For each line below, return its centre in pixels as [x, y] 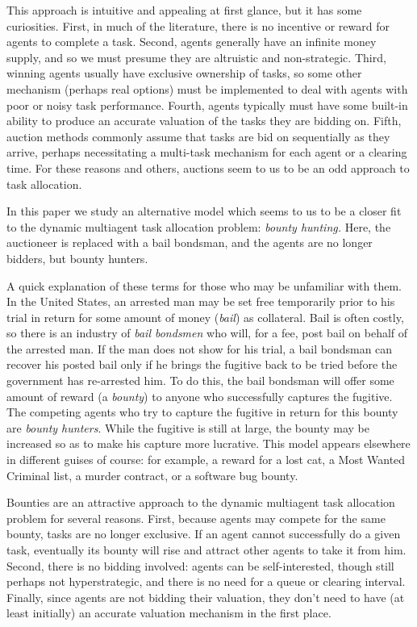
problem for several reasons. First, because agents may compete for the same [196, 518]
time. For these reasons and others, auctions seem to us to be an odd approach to [208, 167]
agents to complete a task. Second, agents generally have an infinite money [192, 42]
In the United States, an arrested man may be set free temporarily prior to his [201, 301]
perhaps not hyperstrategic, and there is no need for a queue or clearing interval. [206, 581]
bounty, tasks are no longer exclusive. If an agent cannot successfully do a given [204, 534]
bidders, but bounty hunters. [77, 258]
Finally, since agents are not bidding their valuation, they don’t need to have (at [206, 597]
